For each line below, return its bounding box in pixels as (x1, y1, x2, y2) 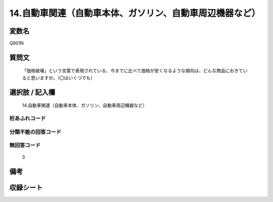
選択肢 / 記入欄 (9, 88, 56, 96)
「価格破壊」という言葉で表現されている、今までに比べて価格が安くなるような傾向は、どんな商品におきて (22, 68, 244, 74)
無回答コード (9, 142, 41, 149)
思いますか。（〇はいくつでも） (30, 75, 96, 81)
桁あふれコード (9, 115, 46, 122)
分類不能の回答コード (9, 128, 62, 135)
